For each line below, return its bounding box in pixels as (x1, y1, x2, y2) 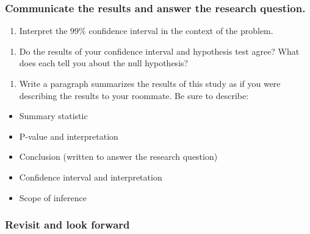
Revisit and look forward (5, 217, 130, 232)
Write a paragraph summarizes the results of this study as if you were (19, 77, 281, 89)
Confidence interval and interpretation (19, 170, 162, 183)
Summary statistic (19, 109, 88, 122)
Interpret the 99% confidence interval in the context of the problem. (19, 24, 273, 37)
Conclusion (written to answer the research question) (19, 150, 218, 163)
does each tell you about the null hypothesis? (19, 57, 189, 69)
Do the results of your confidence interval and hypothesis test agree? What (19, 44, 300, 57)
